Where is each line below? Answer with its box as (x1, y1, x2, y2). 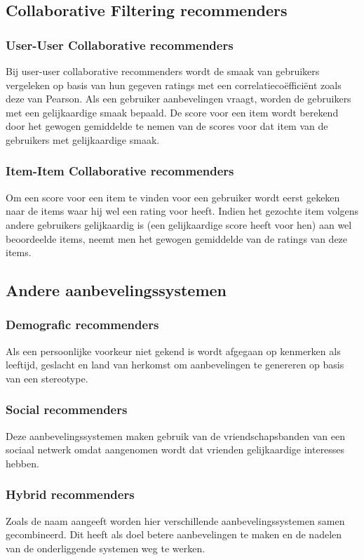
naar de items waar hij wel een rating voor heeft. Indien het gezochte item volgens (6, 204, 359, 218)
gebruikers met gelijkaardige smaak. (6, 132, 160, 147)
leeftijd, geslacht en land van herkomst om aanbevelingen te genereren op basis (6, 357, 344, 372)
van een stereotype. (6, 371, 88, 385)
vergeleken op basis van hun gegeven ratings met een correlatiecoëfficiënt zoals (6, 77, 342, 92)
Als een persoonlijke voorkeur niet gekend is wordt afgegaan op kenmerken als (6, 343, 341, 358)
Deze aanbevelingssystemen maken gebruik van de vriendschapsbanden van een (6, 428, 346, 443)
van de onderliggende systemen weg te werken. (6, 540, 205, 555)
